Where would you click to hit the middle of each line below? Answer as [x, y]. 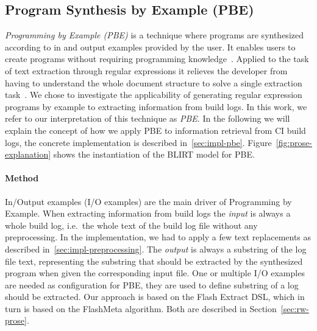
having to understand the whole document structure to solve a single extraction [154, 82]
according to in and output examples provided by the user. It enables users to [150, 47]
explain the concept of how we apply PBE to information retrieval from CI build [155, 130]
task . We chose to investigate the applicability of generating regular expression [154, 95]
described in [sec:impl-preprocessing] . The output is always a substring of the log [156, 249]
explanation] [28, 154]
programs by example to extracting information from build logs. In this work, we [156, 106]
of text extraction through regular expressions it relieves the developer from [146, 70]
